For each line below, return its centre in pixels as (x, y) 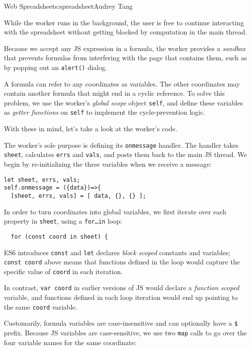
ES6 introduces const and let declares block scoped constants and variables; (117, 252)
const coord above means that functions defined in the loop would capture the (122, 262)
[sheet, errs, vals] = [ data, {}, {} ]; (78, 196)
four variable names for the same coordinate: (70, 342)
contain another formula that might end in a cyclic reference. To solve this (114, 93)
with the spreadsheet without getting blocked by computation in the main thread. (125, 32)
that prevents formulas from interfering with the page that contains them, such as (125, 58)
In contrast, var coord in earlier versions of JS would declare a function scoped (122, 288)
